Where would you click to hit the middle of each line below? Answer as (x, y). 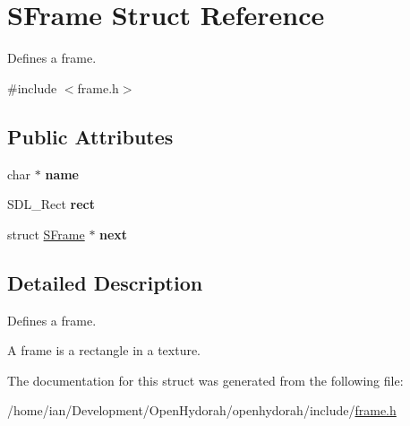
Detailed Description (105, 282)
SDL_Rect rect (51, 204)
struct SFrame (46, 234)
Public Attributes (90, 136)
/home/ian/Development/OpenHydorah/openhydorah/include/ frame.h (202, 410)
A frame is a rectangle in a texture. (104, 350)
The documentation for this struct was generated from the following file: (205, 380)
